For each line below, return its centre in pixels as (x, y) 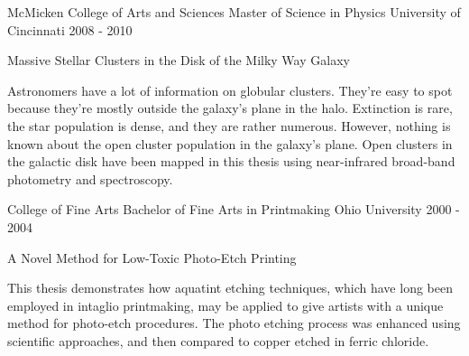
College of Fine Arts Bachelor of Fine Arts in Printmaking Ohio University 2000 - (234, 209)
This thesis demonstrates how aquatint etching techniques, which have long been (230, 288)
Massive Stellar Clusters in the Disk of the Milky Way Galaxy (179, 60)
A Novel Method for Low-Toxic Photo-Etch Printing (152, 257)
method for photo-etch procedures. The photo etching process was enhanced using (234, 323)
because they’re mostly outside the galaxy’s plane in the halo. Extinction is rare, (230, 108)
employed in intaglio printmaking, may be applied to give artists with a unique (225, 305)
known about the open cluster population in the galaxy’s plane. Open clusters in (230, 143)
